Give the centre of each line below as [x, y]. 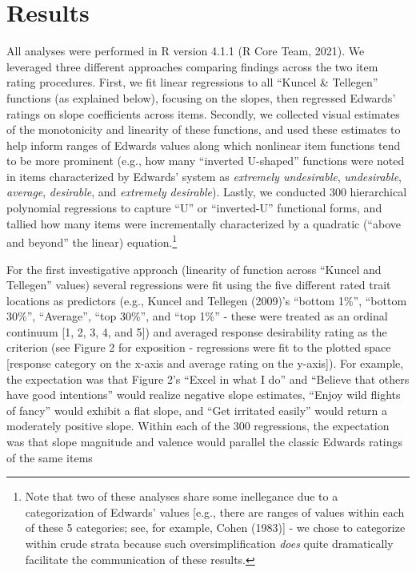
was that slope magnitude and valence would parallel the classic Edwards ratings [205, 442]
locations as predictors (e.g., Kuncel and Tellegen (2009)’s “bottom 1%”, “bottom [207, 300]
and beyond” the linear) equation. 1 [92, 241]
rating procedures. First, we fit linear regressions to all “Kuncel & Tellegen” [192, 82]
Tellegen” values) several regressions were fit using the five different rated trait [199, 285]
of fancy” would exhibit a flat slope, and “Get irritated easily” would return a [197, 410]
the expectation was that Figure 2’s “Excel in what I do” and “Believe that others [208, 379]
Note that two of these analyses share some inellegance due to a [182, 496]
